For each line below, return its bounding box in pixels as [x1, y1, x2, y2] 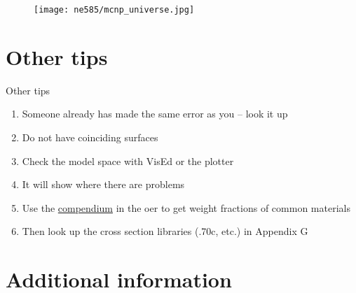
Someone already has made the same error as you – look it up [22, 106, 288, 121]
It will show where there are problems [22, 177, 185, 192]
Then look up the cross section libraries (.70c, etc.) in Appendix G [22, 224, 308, 238]
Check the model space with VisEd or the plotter [22, 153, 234, 168]
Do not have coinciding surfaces [22, 129, 158, 144]
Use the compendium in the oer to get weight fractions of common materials [22, 200, 350, 215]
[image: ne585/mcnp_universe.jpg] [34, 5, 195, 15]
